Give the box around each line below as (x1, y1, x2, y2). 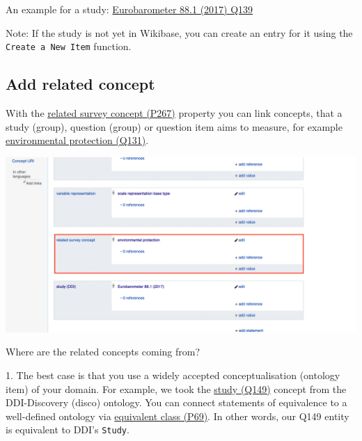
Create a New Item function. (6, 39, 132, 54)
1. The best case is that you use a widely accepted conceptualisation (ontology (6, 368, 340, 383)
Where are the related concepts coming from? (6, 344, 200, 359)
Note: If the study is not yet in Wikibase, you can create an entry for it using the (6, 25, 353, 40)
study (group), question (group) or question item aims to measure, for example (6, 119, 343, 134)
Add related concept (6, 73, 155, 95)
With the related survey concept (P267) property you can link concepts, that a (6, 106, 343, 120)
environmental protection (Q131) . (6, 133, 149, 147)
